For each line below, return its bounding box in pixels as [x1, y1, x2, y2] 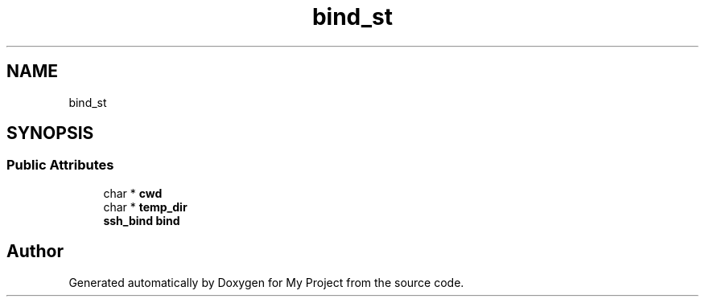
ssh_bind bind [103, 213, 180, 227]
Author [6, 241, 64, 262]
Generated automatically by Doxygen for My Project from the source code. [68, 275, 464, 289]
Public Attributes [6, 157, 114, 174]
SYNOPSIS [6, 123, 94, 144]
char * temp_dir [103, 199, 188, 214]
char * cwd [103, 186, 163, 200]
